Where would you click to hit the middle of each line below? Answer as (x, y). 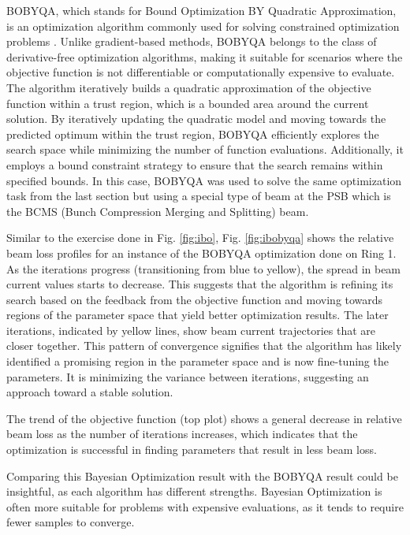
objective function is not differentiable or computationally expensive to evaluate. (201, 72)
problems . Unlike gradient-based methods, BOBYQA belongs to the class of (192, 41)
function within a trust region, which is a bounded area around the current (188, 103)
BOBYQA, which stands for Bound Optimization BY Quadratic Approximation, (201, 10)
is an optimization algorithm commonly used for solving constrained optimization (203, 26)
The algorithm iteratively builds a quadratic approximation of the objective (189, 87)
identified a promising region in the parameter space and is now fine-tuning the (198, 361)
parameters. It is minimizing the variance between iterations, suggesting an (188, 376)
